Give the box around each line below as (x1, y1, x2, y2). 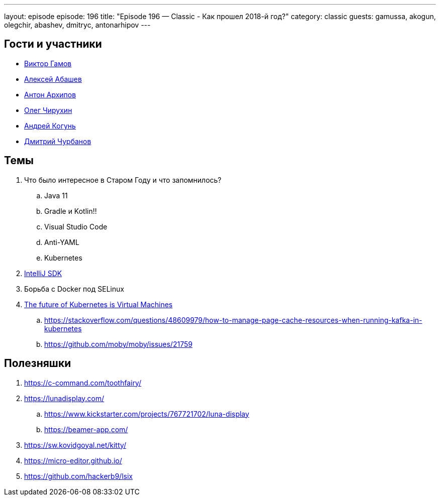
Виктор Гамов (24, 59, 72, 68)
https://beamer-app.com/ (44, 425, 128, 434)
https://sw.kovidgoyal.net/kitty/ (24, 440, 127, 449)
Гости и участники (4, 38, 102, 51)
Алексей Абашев (24, 74, 82, 83)
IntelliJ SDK (24, 269, 62, 278)
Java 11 (44, 191, 68, 200)
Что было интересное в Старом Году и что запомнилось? (24, 175, 222, 184)
